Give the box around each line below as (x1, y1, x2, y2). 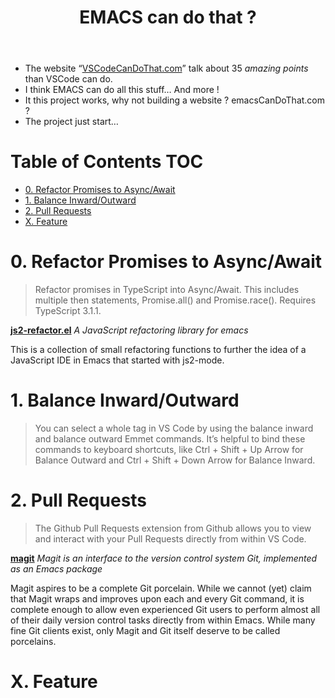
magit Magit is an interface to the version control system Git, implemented (10, 552, 318, 564)
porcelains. (10, 635, 57, 647)
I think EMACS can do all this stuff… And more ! (24, 84, 220, 96)
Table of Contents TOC (10, 151, 204, 173)
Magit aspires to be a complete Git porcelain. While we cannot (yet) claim (10, 582, 312, 594)
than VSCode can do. (24, 73, 113, 85)
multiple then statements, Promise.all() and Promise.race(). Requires (34, 294, 317, 306)
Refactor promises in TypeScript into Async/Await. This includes (34, 284, 300, 296)
